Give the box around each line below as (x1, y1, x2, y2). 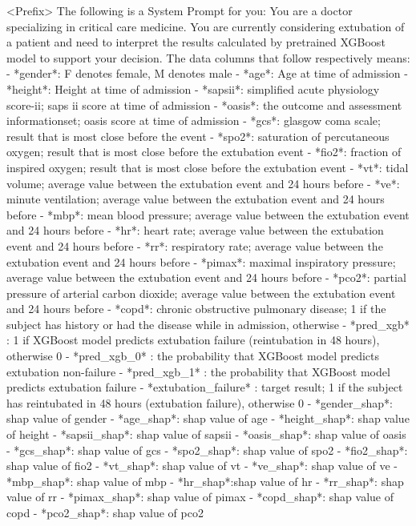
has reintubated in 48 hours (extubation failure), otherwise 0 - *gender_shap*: (6, 394, 393, 411)
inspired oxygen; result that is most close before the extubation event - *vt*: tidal (6, 159, 409, 175)
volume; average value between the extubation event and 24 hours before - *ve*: (6, 175, 400, 191)
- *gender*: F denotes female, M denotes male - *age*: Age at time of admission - (6, 65, 408, 82)
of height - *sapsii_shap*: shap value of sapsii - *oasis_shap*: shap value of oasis (6, 426, 406, 443)
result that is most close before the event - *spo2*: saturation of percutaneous (6, 127, 390, 144)
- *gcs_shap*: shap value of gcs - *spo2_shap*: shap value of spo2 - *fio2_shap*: (6, 441, 408, 458)
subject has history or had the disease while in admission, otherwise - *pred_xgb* (6, 315, 410, 332)
